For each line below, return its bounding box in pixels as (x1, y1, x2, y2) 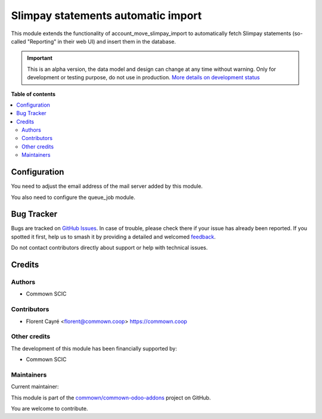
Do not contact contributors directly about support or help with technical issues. (11, 244, 208, 252)
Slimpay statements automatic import (11, 9, 202, 22)
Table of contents (11, 90, 56, 98)
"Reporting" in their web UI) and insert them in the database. (27, 38, 176, 45)
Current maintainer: (11, 383, 59, 390)
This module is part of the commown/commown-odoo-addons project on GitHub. (11, 394, 211, 401)
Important (27, 54, 53, 62)
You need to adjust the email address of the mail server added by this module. (11, 182, 203, 190)
